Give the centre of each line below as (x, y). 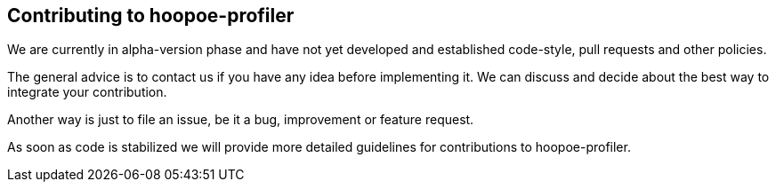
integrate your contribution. (87, 92)
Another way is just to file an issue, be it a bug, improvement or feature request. (241, 120)
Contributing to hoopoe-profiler (151, 16)
